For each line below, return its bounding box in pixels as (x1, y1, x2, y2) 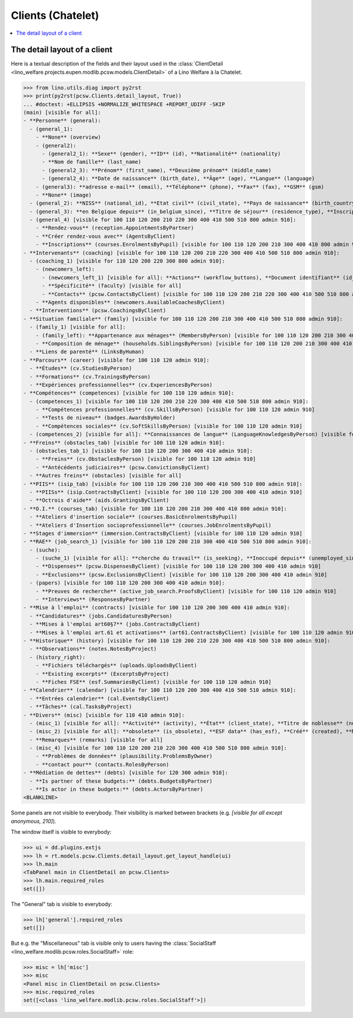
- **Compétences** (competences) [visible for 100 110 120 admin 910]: (23, 390, 235, 396)
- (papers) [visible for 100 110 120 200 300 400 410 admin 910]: (29, 580, 225, 586)
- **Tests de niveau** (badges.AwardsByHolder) (35, 415, 176, 421)
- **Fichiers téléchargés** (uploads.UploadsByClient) (35, 662, 197, 669)
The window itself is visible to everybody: (11, 829, 112, 836)
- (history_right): (29, 654, 86, 661)
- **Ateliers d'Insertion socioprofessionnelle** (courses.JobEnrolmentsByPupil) (29, 522, 272, 528)
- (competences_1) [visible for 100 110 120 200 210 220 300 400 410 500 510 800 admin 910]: (29, 398, 309, 405)
